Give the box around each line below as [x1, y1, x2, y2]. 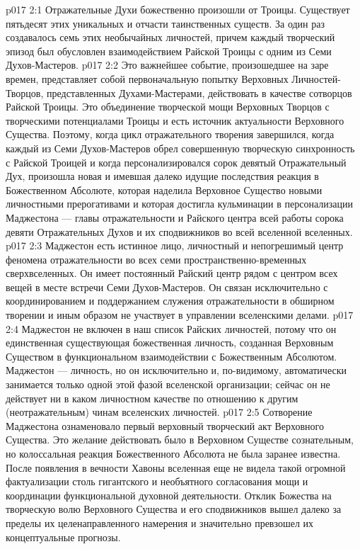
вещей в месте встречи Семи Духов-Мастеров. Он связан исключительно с [6, 279, 328, 294]
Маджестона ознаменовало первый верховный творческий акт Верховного [6, 418, 324, 433]
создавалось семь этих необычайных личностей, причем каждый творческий [6, 30, 335, 45]
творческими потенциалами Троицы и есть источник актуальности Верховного [6, 113, 344, 128]
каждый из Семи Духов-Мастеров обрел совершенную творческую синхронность [6, 140, 355, 155]
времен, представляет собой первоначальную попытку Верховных [6, 71, 289, 86]
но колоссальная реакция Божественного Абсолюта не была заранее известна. [6, 446, 341, 460]
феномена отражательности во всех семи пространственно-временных [6, 251, 307, 266]
